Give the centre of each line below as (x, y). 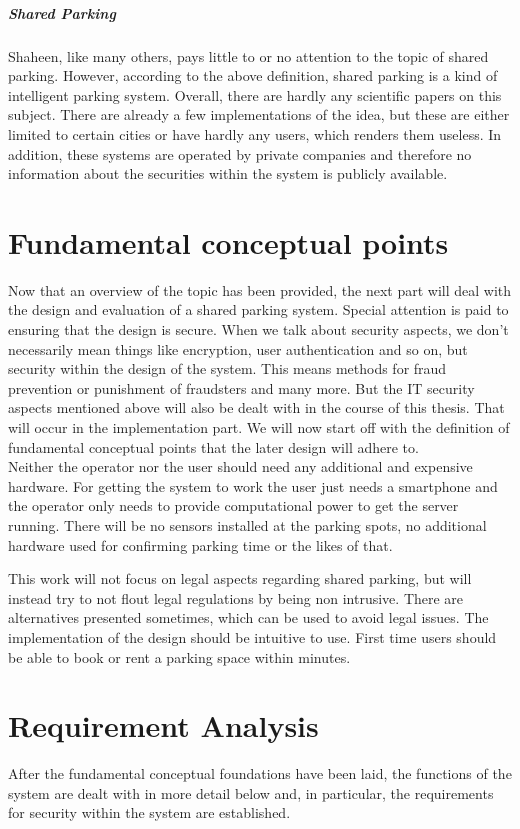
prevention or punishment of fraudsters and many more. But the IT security (241, 387)
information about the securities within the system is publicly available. (228, 173)
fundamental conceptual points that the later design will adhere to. (213, 446)
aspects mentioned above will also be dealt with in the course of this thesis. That (256, 407)
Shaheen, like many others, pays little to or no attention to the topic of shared (248, 55)
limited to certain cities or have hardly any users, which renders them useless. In (255, 133)
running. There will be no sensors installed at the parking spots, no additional (247, 524)
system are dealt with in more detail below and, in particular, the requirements (251, 792)
